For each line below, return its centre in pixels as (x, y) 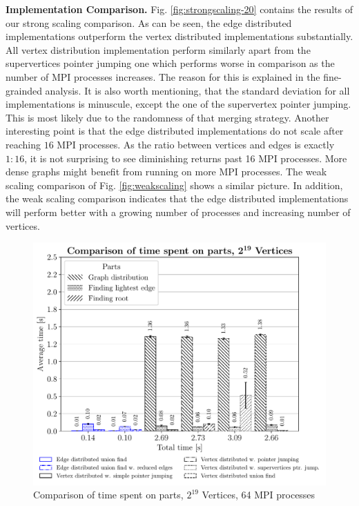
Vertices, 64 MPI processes (259, 495)
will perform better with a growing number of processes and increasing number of (178, 212)
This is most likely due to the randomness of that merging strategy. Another (167, 117)
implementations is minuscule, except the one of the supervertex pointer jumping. (178, 104)
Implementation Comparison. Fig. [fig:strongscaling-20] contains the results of (179, 9)
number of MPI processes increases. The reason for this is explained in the (163, 76)
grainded (24, 90)
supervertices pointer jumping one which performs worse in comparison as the (170, 63)
